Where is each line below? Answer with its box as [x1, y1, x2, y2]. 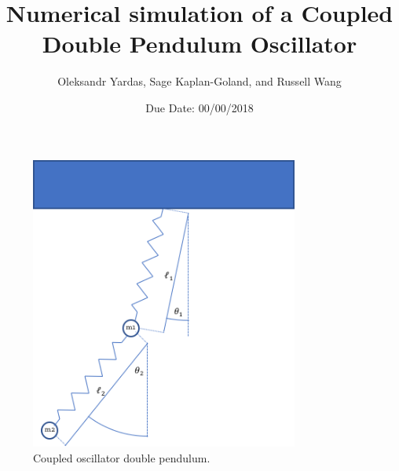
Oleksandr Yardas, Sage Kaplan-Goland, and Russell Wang [57, 73, 342, 89]
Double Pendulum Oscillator [42, 27, 357, 60]
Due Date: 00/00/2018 [145, 99, 254, 115]
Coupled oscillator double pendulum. [33, 449, 210, 466]
